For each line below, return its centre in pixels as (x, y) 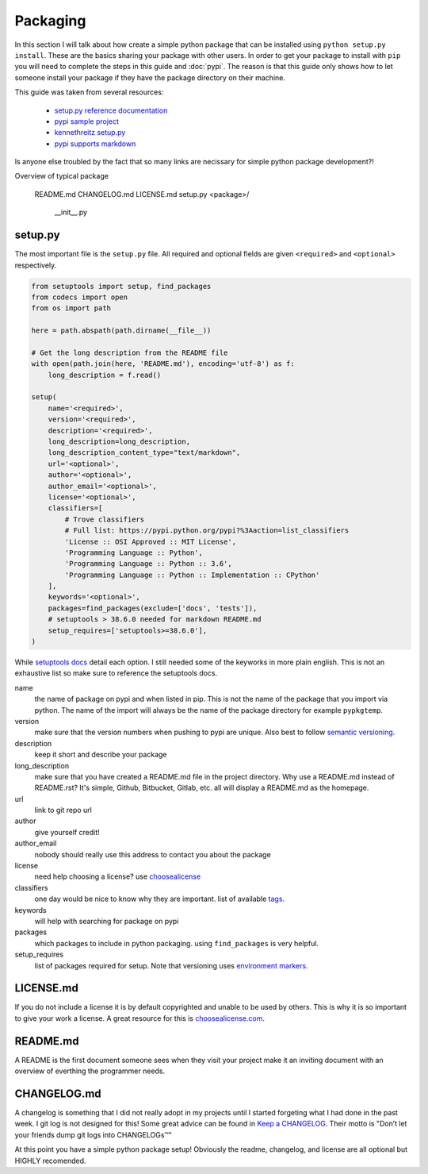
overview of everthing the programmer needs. (90, 1071)
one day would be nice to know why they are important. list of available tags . (160, 899)
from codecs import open (80, 297)
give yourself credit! (67, 832)
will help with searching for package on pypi (107, 921)
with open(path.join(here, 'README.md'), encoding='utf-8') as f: (163, 364)
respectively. (36, 265)
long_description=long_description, (119, 441)
